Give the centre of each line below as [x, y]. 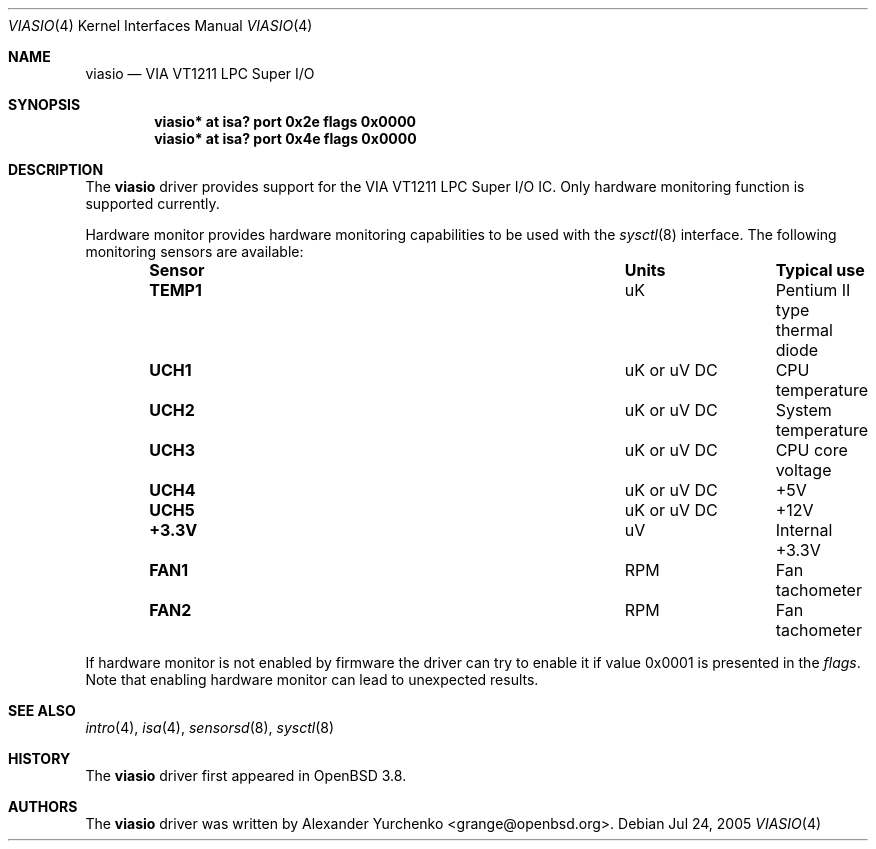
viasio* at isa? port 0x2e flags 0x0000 [285, 121]
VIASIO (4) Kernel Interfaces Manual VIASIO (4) [160, 25]
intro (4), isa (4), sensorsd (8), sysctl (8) [210, 727]
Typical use [820, 270]
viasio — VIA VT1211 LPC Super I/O [200, 73]
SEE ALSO [42, 710]
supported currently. [152, 203]
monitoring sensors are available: [194, 251]
